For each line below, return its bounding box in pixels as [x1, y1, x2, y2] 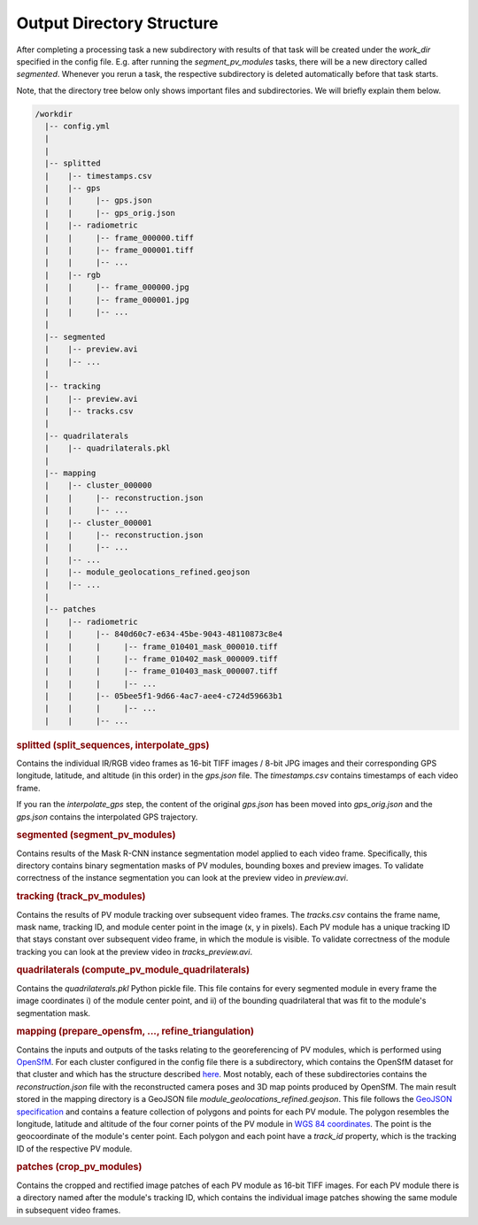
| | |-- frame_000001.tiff [44, 245, 195, 255]
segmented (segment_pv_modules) [16, 828, 176, 841]
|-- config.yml [44, 121, 111, 132]
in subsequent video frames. [16, 1205, 121, 1215]
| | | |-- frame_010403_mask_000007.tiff [44, 666, 278, 676]
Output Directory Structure [16, 13, 219, 33]
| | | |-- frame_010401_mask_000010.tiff [44, 642, 278, 651]
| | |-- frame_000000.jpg [44, 282, 189, 292]
